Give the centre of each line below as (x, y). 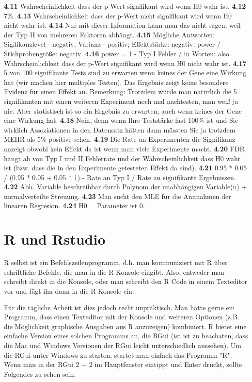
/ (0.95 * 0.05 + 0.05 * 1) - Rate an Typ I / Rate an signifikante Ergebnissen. (120, 177)
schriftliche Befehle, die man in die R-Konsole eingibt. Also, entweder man (114, 272)
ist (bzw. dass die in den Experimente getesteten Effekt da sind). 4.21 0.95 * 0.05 (126, 168)
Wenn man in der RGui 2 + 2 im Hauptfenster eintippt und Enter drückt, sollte (123, 364)
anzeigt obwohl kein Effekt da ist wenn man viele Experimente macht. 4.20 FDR (124, 148)
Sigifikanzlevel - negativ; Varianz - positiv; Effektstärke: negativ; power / (112, 44)
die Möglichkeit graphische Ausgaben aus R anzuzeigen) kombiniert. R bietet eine (125, 326)
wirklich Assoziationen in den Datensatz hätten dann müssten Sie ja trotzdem (120, 129)
